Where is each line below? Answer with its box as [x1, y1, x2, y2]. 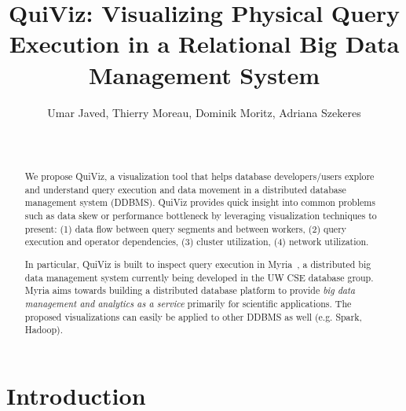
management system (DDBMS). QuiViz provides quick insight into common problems [24, 196, 375, 209]
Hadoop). [24, 323, 64, 336]
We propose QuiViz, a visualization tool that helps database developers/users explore [24, 170, 375, 183]
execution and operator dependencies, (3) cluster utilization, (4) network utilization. [24, 235, 369, 248]
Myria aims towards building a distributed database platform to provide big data [24, 284, 356, 297]
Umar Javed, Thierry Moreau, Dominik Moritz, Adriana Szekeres [47, 104, 361, 120]
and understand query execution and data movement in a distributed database [24, 182, 346, 196]
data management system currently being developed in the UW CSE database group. [24, 270, 374, 284]
